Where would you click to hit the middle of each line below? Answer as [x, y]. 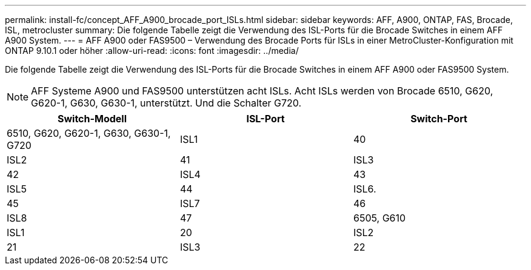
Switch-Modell [92, 119]
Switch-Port [439, 119]
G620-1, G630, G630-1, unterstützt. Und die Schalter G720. [166, 103]
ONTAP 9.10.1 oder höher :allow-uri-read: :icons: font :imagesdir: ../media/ [152, 51]
